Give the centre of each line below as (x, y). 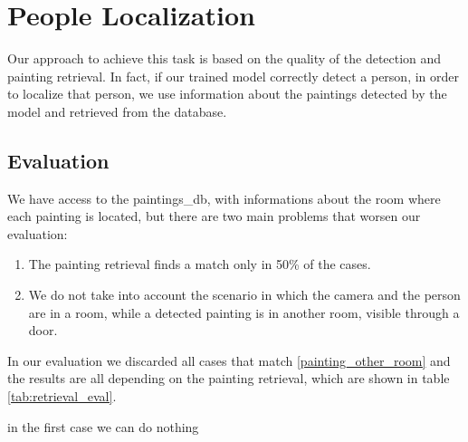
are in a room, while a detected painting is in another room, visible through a (244, 312)
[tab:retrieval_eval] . (62, 396)
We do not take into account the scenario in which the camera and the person (244, 295)
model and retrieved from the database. (117, 111)
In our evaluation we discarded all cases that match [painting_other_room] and (229, 360)
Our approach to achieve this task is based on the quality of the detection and (224, 58)
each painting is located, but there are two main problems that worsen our (214, 216)
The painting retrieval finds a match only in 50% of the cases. (200, 264)
